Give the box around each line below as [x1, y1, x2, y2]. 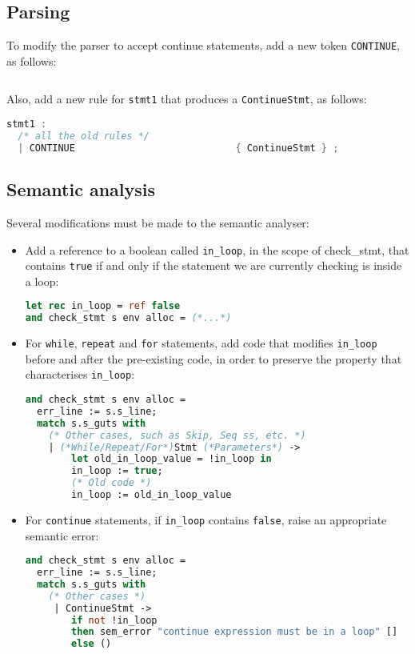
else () [71, 638, 112, 650]
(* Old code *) [71, 477, 152, 489]
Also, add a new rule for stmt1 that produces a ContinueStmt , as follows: [6, 90, 367, 107]
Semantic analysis [6, 177, 156, 202]
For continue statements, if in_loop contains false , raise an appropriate [25, 511, 387, 528]
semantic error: [25, 527, 99, 544]
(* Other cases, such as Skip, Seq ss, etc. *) [48, 429, 306, 441]
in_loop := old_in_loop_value [71, 489, 232, 501]
